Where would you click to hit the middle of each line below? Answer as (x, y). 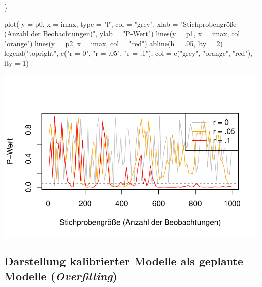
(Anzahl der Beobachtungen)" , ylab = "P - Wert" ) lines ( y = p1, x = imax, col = (126, 33)
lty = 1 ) (17, 63)
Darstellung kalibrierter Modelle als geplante (124, 261)
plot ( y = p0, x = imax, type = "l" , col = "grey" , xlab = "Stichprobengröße (120, 23)
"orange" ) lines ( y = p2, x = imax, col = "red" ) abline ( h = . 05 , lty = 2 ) (113, 43)
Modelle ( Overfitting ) (61, 276)
